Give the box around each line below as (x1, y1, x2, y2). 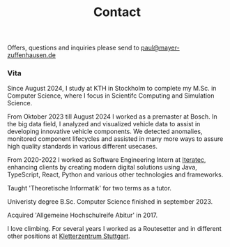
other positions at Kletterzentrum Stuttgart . (7, 232, 130, 241)
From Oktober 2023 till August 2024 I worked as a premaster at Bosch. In (7, 112, 217, 121)
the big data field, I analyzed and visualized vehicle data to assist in (7, 120, 201, 128)
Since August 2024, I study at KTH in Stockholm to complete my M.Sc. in (7, 84, 217, 93)
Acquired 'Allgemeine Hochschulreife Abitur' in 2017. (7, 211, 158, 220)
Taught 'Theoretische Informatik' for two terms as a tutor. (7, 184, 172, 193)
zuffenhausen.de (7, 51, 56, 59)
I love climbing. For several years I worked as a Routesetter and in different (7, 225, 222, 233)
